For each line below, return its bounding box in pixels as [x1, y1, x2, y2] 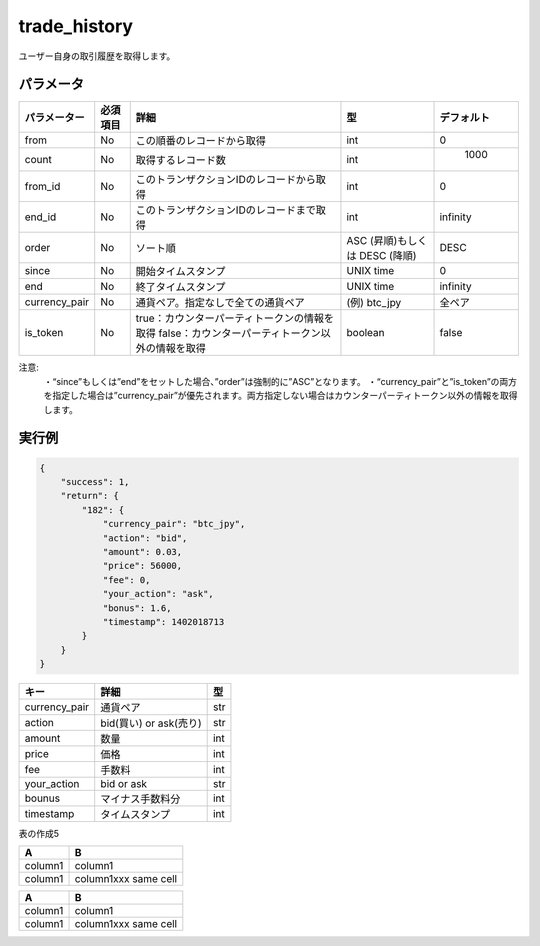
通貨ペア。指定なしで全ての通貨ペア [135, 296, 305, 310]
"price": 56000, [102, 560, 183, 572]
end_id [24, 210, 57, 224]
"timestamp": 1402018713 [102, 616, 225, 627]
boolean [346, 326, 385, 340]
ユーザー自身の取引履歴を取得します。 [18, 50, 176, 62]
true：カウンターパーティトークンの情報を [135, 311, 335, 325]
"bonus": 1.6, [102, 602, 172, 614]
